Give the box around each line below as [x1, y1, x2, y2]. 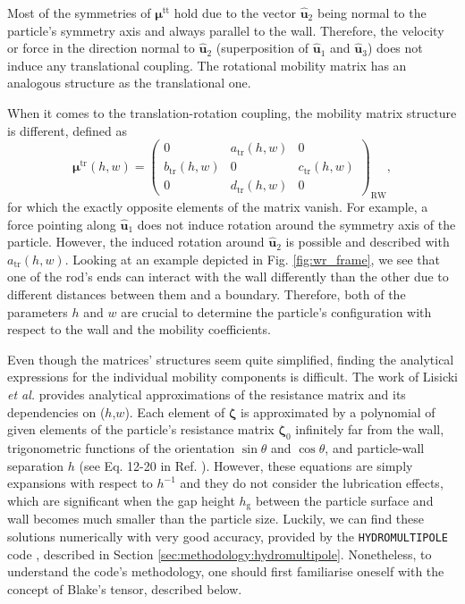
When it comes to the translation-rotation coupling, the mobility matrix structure [7, 103, 457, 122]
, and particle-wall [325, 439, 425, 457]
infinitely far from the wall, [295, 420, 444, 439]
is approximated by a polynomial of [241, 402, 435, 421]
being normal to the [317, 4, 427, 21]
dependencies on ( [7, 402, 106, 421]
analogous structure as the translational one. [7, 73, 251, 92]
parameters [7, 302, 68, 321]
